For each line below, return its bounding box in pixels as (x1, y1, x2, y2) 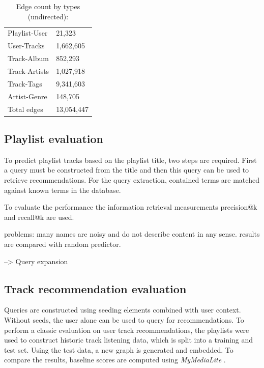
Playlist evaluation (4, 130, 104, 146)
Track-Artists (8, 65, 49, 76)
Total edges (8, 103, 43, 114)
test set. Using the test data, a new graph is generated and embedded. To (4, 344, 233, 355)
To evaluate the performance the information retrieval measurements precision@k (4, 202, 257, 212)
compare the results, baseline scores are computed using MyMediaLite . (4, 354, 226, 365)
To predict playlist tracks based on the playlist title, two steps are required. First (4, 154, 257, 165)
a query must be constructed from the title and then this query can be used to (4, 164, 249, 175)
